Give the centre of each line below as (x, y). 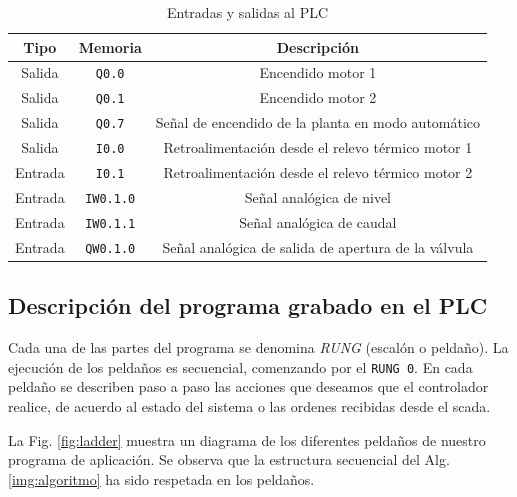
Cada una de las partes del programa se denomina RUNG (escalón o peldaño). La (258, 347)
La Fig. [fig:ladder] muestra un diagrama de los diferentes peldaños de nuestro (247, 439)
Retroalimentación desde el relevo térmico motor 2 (318, 172)
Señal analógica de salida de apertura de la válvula (318, 246)
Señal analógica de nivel (317, 197)
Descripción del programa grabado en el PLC (248, 305)
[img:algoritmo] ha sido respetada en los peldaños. (161, 478)
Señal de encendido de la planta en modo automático (318, 122)
